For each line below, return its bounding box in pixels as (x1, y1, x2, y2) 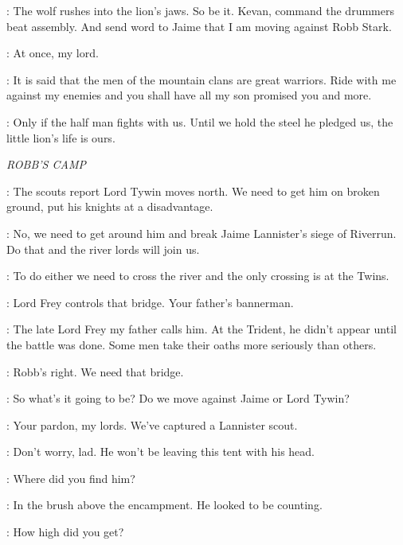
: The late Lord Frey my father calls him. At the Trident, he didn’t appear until (6, 321, 397, 337)
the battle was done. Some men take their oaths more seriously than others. (6, 336, 377, 352)
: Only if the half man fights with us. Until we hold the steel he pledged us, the (6, 113, 393, 130)
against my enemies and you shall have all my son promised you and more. (6, 87, 372, 103)
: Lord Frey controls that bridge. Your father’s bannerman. (6, 294, 294, 310)
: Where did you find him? (6, 469, 135, 486)
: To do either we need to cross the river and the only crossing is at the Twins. (6, 267, 389, 284)
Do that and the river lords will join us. (6, 240, 200, 257)
